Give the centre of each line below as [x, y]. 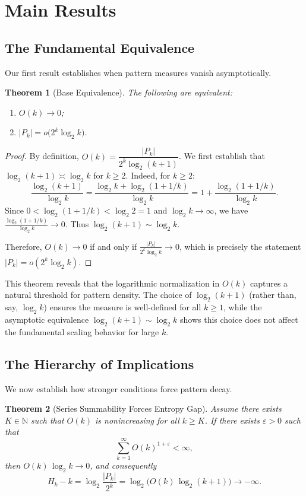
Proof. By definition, [42, 156]
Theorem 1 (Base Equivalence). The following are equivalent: [119, 92]
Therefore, [23, 246]
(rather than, [273, 295]
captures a [269, 283]
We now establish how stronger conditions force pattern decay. [119, 388]
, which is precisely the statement [240, 246]
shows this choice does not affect [239, 319]
